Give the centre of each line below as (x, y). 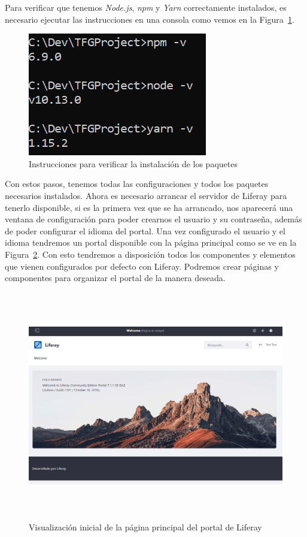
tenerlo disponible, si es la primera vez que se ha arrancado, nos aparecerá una (149, 207)
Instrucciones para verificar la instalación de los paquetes (133, 163)
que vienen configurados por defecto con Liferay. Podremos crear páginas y (142, 266)
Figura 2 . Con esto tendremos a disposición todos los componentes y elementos (150, 254)
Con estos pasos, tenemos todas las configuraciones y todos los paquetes (137, 184)
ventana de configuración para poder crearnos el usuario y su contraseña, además (153, 219)
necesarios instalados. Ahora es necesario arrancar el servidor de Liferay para (146, 195)
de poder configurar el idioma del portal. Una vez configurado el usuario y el (145, 230)
